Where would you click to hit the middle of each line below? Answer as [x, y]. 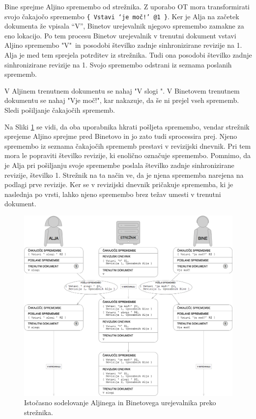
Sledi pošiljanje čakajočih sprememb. [60, 110]
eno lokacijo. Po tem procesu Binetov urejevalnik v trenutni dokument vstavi [120, 35]
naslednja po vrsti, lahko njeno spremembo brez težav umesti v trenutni [113, 194]
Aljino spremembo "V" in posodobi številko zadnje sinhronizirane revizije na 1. [123, 45]
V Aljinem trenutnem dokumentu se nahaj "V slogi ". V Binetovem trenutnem [122, 90]
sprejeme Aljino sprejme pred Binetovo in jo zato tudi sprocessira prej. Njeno [121, 136]
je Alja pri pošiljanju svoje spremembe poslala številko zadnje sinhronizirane [119, 165]
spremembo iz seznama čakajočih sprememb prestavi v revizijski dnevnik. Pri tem [128, 145]
